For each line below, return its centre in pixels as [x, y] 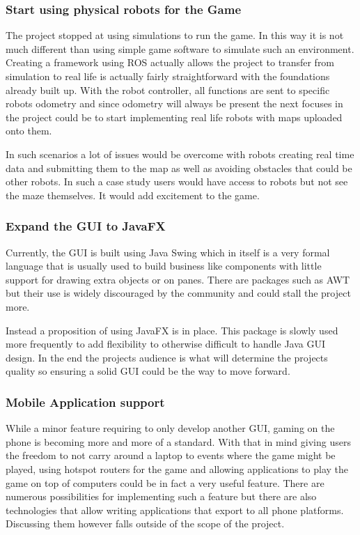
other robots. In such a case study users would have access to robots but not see [177, 181]
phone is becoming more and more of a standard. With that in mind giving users [178, 441]
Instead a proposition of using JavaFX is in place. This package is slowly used [172, 330]
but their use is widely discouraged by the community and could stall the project [178, 293]
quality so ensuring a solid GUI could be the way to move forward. [148, 371]
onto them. [29, 131]
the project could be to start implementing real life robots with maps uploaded [174, 117]
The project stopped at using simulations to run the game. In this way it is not [175, 35]
